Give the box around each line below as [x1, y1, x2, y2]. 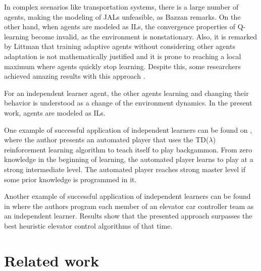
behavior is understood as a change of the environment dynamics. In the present [4, 97, 252, 108]
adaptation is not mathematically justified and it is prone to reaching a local [4, 50, 241, 61]
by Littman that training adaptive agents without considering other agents [4, 41, 235, 51]
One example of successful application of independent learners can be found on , [4, 124, 252, 135]
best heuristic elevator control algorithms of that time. [4, 220, 173, 231]
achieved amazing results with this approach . [4, 71, 145, 81]
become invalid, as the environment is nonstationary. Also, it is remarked [31, 31, 257, 41]
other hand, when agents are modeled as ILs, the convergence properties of [4, 21, 235, 32]
